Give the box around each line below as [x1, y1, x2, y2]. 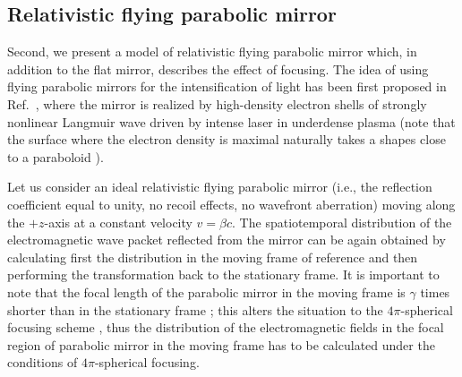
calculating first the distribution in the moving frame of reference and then [7, 247, 418, 266]
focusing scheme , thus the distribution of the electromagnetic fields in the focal [7, 318, 444, 337]
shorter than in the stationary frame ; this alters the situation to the [7, 300, 383, 319]
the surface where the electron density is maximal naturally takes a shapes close [7, 130, 446, 149]
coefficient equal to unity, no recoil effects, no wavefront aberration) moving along [7, 194, 456, 213]
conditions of [7, 353, 78, 372]
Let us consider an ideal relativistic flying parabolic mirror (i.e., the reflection [7, 177, 432, 196]
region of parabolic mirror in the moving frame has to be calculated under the [7, 335, 435, 354]
